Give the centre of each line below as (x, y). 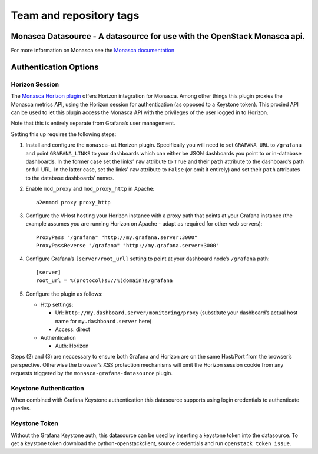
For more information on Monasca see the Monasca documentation (93, 51)
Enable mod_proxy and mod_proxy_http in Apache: (90, 189)
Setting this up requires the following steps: (64, 134)
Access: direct (73, 329)
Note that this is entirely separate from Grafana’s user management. (93, 123)
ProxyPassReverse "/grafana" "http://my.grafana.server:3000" (128, 246)
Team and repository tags (75, 15)
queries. (21, 408)
